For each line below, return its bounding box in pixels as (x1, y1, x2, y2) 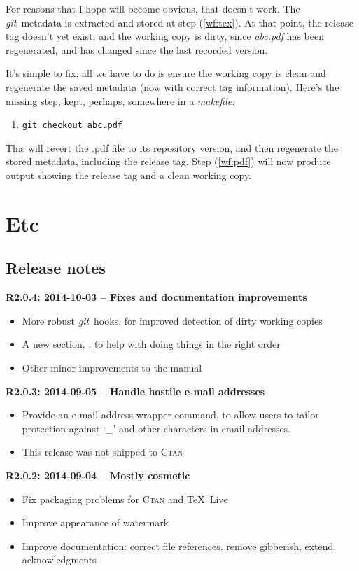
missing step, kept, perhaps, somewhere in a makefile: (6, 93, 235, 108)
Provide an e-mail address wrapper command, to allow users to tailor (22, 407, 319, 422)
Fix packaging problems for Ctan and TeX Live (22, 491, 228, 506)
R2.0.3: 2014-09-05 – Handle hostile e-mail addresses (6, 383, 265, 398)
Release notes (6, 257, 106, 279)
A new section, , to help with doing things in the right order (22, 337, 281, 351)
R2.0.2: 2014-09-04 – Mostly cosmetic (6, 467, 190, 482)
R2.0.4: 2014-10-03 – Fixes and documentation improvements (6, 290, 307, 304)
